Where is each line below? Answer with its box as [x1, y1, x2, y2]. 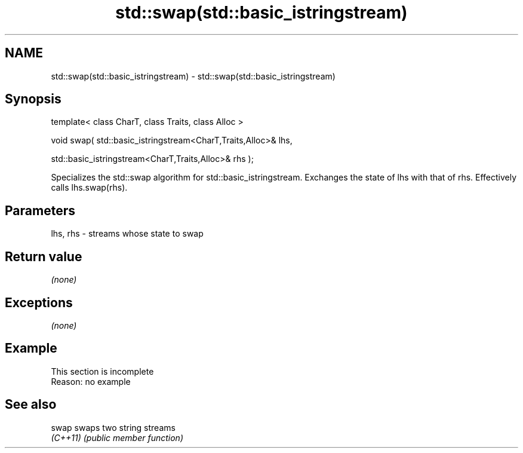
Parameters [5, 203, 75, 218]
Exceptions [5, 295, 73, 310]
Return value [5, 249, 82, 264]
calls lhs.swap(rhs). [51, 182, 128, 193]
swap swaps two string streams [51, 422, 176, 433]
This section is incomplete [51, 366, 154, 377]
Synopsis [5, 91, 61, 107]
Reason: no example [51, 376, 131, 387]
